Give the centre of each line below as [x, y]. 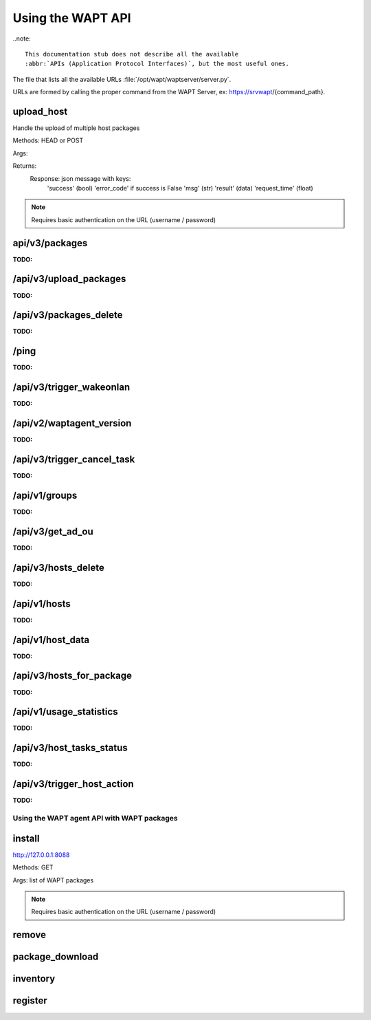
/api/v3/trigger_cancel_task [74, 459]
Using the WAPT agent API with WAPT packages [95, 818]
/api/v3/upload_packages [69, 279]
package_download [56, 957]
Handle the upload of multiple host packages [76, 128]
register [30, 1001]
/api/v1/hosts [42, 604]
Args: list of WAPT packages [53, 880]
